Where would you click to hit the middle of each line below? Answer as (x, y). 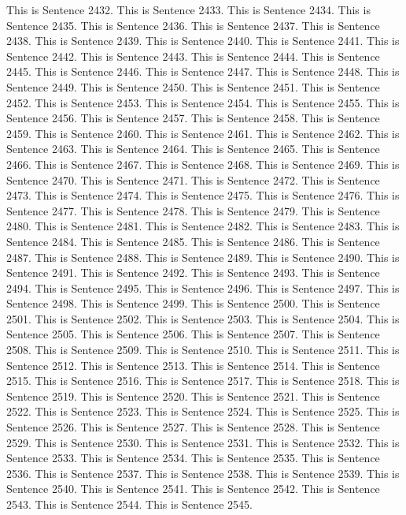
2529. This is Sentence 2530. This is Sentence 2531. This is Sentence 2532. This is (203, 442)
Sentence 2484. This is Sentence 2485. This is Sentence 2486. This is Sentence (193, 241)
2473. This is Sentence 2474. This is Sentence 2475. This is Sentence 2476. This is (203, 195)
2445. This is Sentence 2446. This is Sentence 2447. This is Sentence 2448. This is (203, 71)
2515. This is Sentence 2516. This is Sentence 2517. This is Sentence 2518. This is (203, 381)
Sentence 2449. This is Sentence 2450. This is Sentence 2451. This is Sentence (193, 86)
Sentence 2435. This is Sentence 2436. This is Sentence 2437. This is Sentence (193, 25)
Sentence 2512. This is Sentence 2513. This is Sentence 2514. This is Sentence (193, 365)
